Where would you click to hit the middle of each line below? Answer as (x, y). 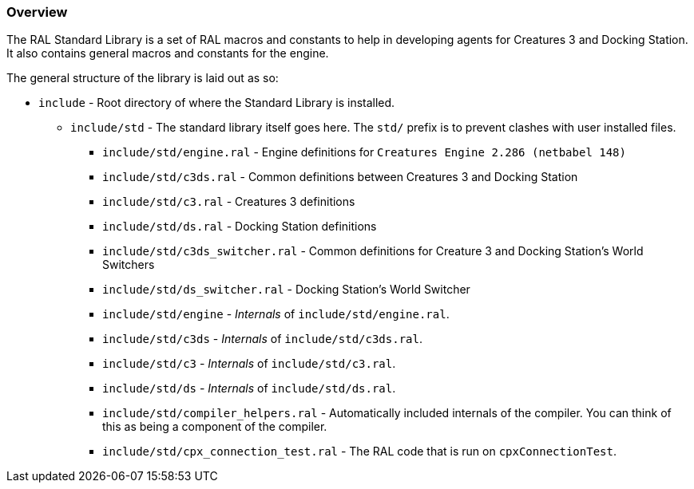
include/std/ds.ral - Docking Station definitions (240, 227)
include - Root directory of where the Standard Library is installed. (217, 103)
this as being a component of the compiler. (215, 427)
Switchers (129, 265)
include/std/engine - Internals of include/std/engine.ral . (276, 314)
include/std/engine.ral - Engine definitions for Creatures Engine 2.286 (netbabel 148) (364, 152)
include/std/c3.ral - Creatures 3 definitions (229, 202)
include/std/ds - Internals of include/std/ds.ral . (249, 388)
